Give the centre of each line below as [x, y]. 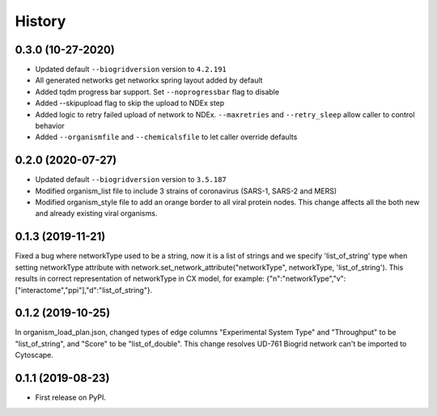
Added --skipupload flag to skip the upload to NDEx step [130, 103]
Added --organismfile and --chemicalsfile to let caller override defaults [166, 137]
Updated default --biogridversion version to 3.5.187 [131, 180]
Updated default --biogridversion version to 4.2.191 [131, 70]
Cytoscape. [34, 355]
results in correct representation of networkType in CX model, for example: [140, 278]
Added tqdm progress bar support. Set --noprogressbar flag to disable [157, 91]
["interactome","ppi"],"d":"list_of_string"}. [84, 290]
